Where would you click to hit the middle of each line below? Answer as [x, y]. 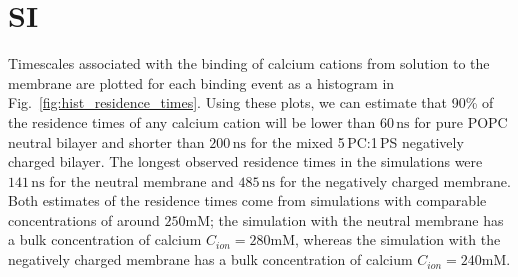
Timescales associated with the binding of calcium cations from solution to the [249, 63]
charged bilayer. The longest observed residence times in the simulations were [245, 161]
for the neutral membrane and [141, 180]
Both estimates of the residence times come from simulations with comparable [247, 200]
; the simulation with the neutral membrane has [357, 219]
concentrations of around [84, 219]
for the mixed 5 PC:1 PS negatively [357, 141]
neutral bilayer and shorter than [106, 141]
